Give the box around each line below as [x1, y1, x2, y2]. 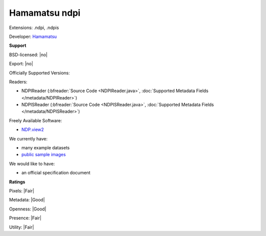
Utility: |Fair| [9, 224, 34, 230]
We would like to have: [9, 161, 55, 167]
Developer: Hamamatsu [9, 34, 57, 39]
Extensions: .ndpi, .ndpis [9, 25, 59, 31]
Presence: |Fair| [9, 215, 42, 221]
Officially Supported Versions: [9, 69, 70, 76]
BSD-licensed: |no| [9, 52, 48, 58]
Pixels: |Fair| [9, 188, 34, 194]
